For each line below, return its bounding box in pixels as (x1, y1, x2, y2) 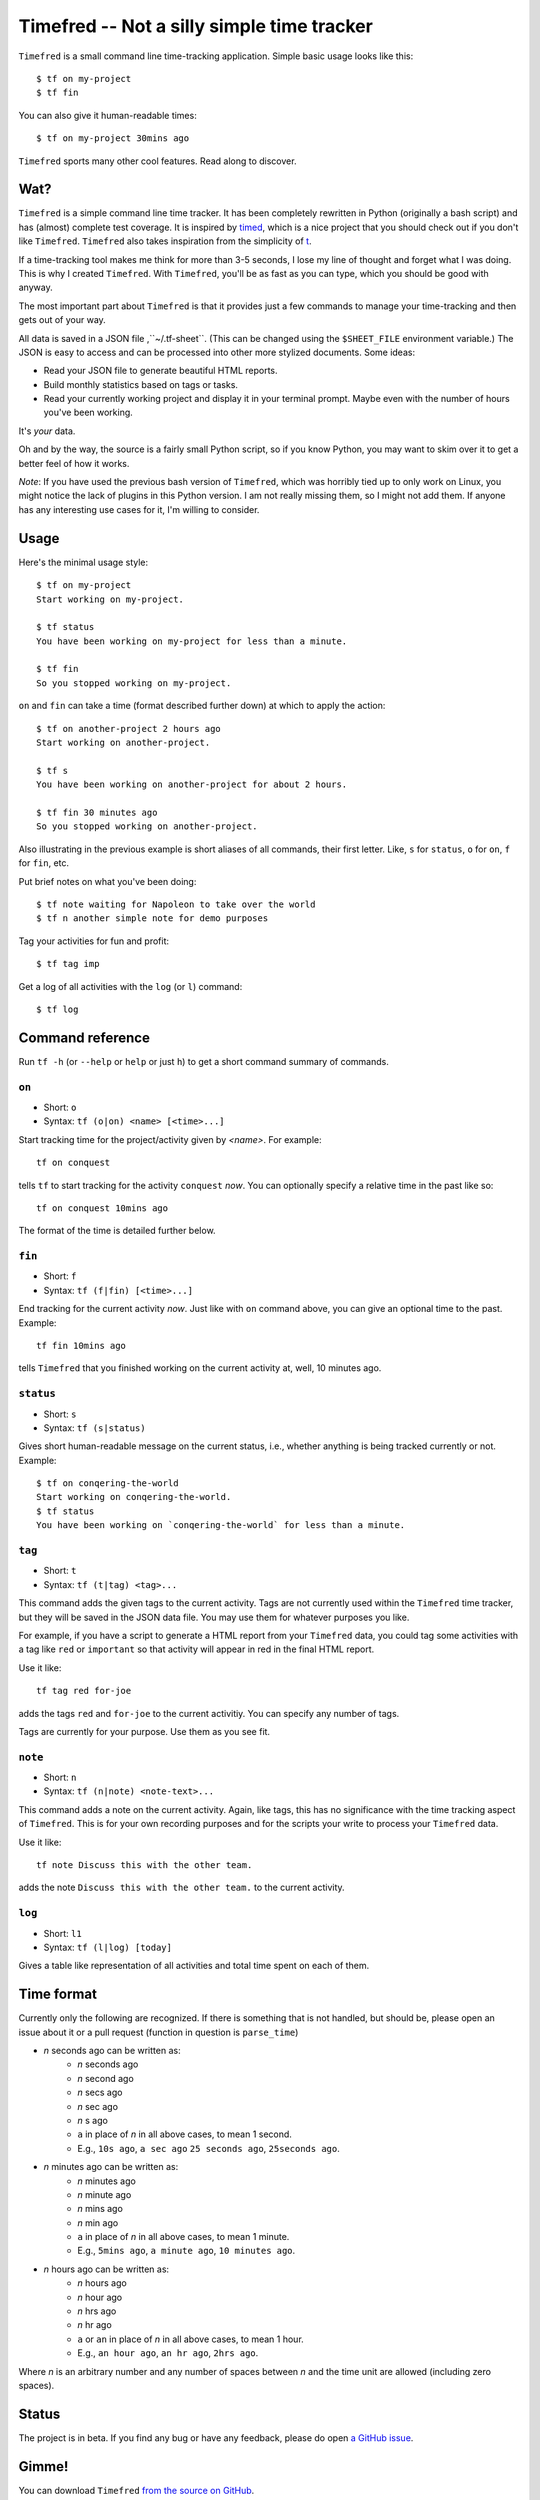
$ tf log (36, 1003, 79, 1015)
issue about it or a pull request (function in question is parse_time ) (18, 2026, 299, 2038)
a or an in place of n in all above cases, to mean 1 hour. (77, 2333, 304, 2345)
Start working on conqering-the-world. (36, 1491, 232, 1503)
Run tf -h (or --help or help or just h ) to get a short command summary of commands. (18, 1055, 389, 1067)
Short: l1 (43, 1927, 82, 1939)
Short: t (43, 1565, 77, 1577)
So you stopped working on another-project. (36, 821, 259, 832)
